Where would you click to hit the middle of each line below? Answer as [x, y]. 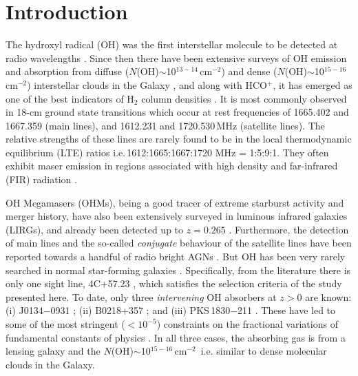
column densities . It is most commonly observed [244, 98]
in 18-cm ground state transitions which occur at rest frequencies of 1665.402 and [177, 112]
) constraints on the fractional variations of [247, 324]
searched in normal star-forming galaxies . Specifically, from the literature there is [178, 270]
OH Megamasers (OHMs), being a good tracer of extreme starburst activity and [175, 202]
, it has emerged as [313, 84]
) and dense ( [249, 71]
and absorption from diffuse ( [67, 71]
